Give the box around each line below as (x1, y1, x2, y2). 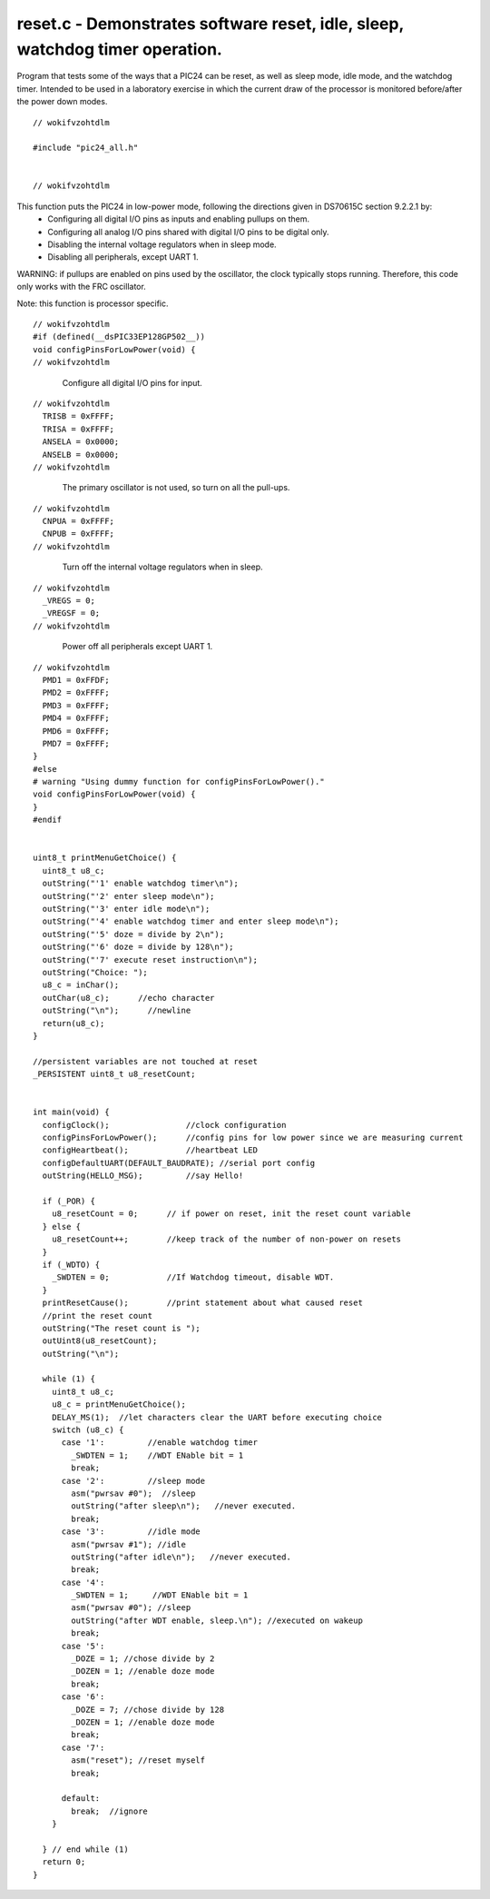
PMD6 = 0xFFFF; (42, 726, 110, 736)
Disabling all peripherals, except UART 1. (47, 252, 199, 262)
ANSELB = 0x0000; (42, 450, 120, 460)
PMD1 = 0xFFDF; (42, 675, 110, 685)
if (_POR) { (42, 1195, 95, 1206)
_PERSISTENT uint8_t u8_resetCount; (33, 1069, 196, 1080)
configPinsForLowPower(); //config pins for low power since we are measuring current (42, 1132, 464, 1143)
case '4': (61, 1577, 105, 1587)
